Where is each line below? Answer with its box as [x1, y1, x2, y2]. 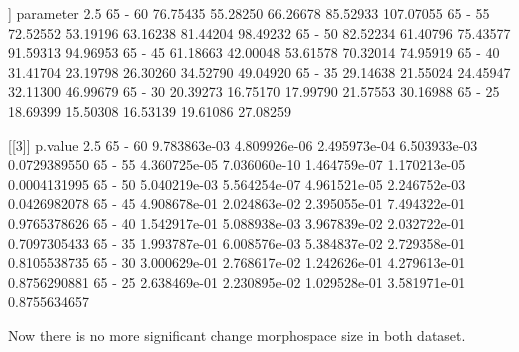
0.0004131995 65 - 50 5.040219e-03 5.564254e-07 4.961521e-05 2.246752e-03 [8, 173, 466, 194]
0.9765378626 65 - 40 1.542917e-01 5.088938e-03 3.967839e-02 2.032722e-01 [8, 212, 466, 233]
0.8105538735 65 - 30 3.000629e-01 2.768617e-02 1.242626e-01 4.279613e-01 [8, 252, 466, 273]
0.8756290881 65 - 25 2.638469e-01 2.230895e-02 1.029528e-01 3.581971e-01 [8, 271, 466, 292]
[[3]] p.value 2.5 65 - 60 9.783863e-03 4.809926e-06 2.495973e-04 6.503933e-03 [8, 134, 478, 155]
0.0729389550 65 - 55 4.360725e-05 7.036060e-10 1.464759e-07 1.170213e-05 [8, 154, 466, 175]
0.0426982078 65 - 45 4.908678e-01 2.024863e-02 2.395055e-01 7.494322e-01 [8, 193, 466, 214]
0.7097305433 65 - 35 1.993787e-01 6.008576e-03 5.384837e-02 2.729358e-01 [8, 232, 466, 253]
